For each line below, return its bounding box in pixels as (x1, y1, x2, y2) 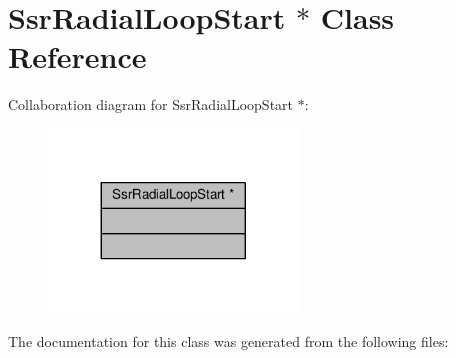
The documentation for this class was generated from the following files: (8, 330, 449, 351)
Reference (8, 36, 147, 77)
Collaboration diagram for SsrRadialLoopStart (8, 94, 294, 115)
